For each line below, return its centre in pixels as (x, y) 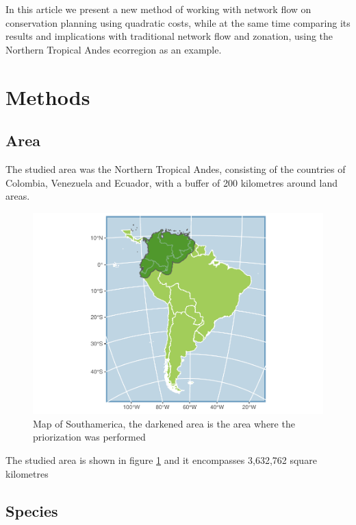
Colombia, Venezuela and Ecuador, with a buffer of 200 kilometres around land (172, 182)
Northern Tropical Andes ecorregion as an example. (114, 49)
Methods (48, 96)
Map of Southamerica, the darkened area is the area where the (164, 423)
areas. (18, 196)
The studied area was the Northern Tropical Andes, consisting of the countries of (176, 168)
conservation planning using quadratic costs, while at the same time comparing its (178, 22)
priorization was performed (89, 437)
